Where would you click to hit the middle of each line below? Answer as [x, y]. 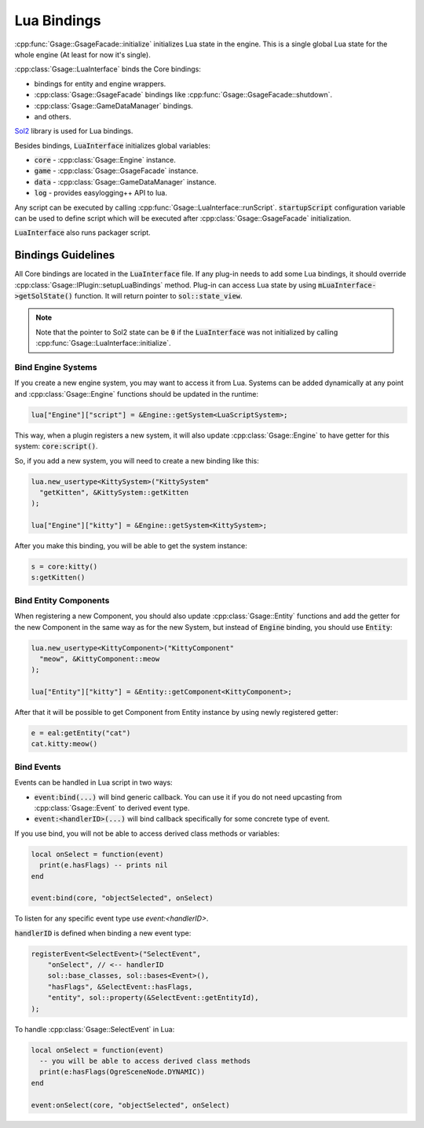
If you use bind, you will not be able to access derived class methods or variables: [147, 833]
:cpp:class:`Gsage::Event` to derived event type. [112, 808]
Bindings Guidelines [65, 255]
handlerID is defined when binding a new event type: [103, 933]
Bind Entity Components [62, 600]
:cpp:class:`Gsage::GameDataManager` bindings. [114, 105]
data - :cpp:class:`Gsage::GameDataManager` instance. [125, 181]
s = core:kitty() [64, 567]
